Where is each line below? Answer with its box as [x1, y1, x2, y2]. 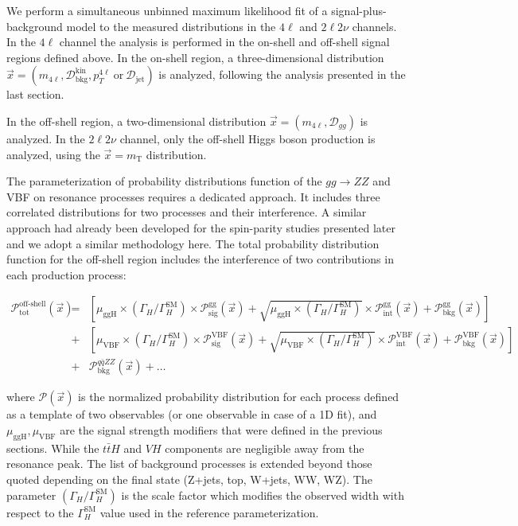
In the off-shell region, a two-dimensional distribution [6, 112, 267, 129]
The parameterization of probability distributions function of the [6, 173, 322, 189]
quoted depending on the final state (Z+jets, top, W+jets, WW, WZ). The [6, 471, 372, 488]
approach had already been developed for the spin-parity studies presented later [6, 219, 396, 236]
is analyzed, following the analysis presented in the [158, 66, 406, 83]
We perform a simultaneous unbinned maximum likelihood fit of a [6, 2, 328, 18]
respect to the [6, 504, 74, 520]
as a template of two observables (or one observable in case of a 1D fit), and [6, 406, 377, 423]
